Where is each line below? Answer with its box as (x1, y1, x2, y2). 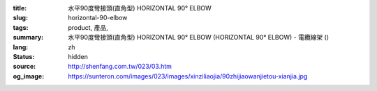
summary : (13, 33, 44, 42)
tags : (13, 23, 29, 31)
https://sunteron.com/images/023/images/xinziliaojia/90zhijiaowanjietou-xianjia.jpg (68, 72, 308, 80)
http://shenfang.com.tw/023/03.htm (68, 63, 172, 71)
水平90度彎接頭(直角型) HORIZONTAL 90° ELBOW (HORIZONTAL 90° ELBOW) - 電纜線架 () (68, 33, 330, 42)
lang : (13, 42, 29, 51)
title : (13, 4, 27, 12)
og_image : (13, 72, 45, 80)
